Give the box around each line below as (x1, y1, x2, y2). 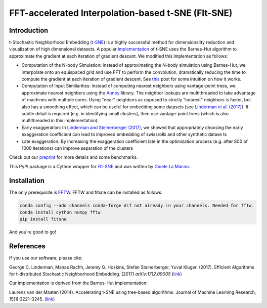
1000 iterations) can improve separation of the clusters (21, 145, 133, 151)
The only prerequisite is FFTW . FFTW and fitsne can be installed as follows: (9, 189, 163, 195)
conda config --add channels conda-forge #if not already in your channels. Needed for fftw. (19, 203, 255, 208)
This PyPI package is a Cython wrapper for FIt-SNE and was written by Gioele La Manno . (9, 163, 190, 169)
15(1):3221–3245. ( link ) (9, 296, 55, 302)
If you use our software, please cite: (9, 255, 83, 261)
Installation (9, 176, 44, 185)
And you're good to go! (9, 229, 56, 235)
